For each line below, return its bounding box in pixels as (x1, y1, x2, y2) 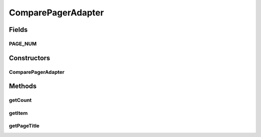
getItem (9, 110, 28, 116)
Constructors (9, 54, 50, 62)
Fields (9, 26, 28, 34)
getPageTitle (9, 123, 40, 129)
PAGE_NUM (9, 40, 37, 47)
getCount (9, 97, 32, 104)
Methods (9, 82, 37, 90)
